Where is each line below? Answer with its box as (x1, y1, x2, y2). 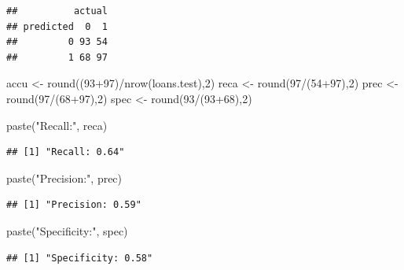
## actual (6, 6, 108, 17)
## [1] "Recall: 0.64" (6, 146, 125, 158)
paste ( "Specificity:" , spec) (6, 222, 128, 239)
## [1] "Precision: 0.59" (6, 199, 141, 211)
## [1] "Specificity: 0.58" (6, 252, 153, 264)
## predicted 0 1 (6, 20, 108, 32)
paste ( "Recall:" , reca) (6, 117, 108, 133)
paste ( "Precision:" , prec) (6, 169, 123, 186)
